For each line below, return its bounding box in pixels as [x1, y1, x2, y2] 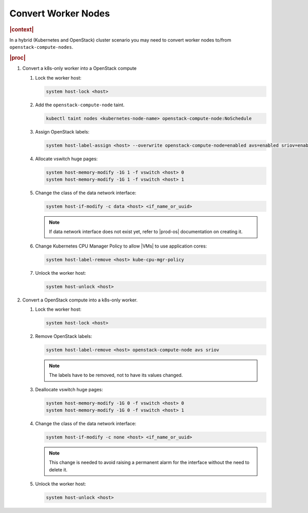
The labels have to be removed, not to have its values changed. [49, 372, 183, 378]
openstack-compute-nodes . [9, 44, 73, 50]
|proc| [9, 54, 26, 61]
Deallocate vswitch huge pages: [35, 386, 103, 392]
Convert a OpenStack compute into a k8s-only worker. [22, 297, 138, 303]
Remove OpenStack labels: [35, 333, 92, 339]
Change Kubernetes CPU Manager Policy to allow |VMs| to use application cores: [35, 243, 207, 249]
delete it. [49, 466, 68, 472]
